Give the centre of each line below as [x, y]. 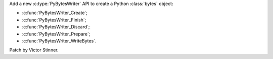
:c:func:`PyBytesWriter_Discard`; [56, 27]
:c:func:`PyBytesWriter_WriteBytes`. [59, 40]
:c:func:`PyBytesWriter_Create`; [55, 13]
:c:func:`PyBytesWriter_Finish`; [54, 19]
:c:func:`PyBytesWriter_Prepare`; [56, 34]
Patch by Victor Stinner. [34, 50]
